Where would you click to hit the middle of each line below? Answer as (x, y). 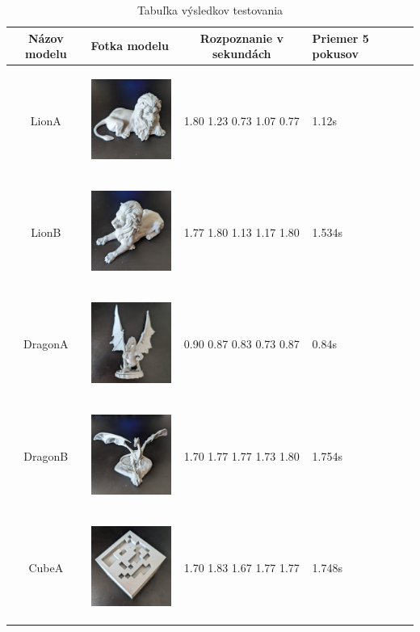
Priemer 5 (340, 38)
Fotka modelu (130, 46)
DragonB (46, 455)
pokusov (335, 54)
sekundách (242, 54)
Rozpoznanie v (241, 38)
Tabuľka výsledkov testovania (210, 10)
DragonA (46, 344)
